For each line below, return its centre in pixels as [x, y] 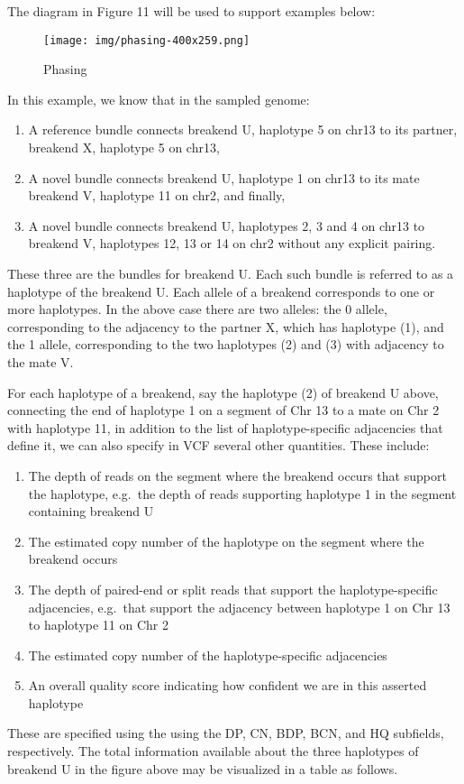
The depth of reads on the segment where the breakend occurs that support [237, 475]
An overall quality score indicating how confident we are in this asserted [227, 685]
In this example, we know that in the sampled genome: [159, 99]
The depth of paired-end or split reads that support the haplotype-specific [233, 589]
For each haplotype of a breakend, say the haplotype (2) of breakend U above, [223, 392]
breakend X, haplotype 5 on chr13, [124, 148]
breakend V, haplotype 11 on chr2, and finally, [157, 195]
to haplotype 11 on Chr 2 [99, 625]
